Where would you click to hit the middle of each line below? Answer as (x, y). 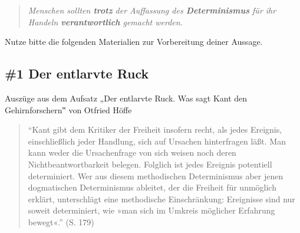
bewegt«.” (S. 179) (61, 221)
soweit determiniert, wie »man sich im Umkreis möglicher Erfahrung (151, 210)
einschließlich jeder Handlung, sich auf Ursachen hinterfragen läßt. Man (157, 141)
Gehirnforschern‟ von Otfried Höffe (68, 109)
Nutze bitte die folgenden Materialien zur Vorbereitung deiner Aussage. (134, 42)
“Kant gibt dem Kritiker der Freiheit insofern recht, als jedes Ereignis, (155, 129)
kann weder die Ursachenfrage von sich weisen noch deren (132, 152)
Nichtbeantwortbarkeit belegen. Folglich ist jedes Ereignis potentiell (150, 164)
